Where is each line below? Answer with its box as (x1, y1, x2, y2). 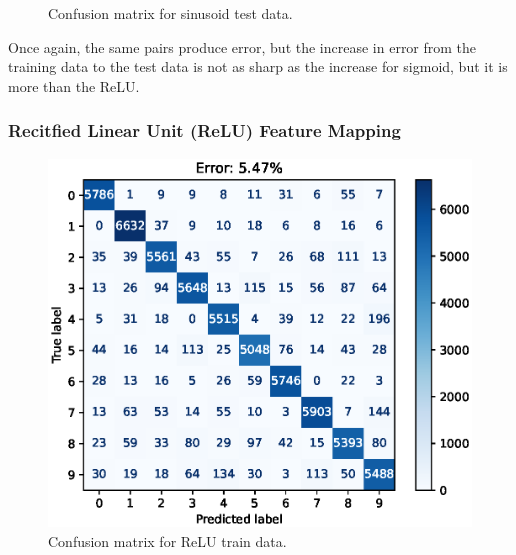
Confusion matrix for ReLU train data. (48, 531, 287, 552)
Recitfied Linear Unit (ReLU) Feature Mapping (8, 118, 401, 143)
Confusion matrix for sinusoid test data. (48, 3, 293, 23)
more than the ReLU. (8, 75, 140, 96)
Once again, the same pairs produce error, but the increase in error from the (8, 36, 477, 57)
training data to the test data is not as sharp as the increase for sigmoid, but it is (8, 56, 508, 77)
